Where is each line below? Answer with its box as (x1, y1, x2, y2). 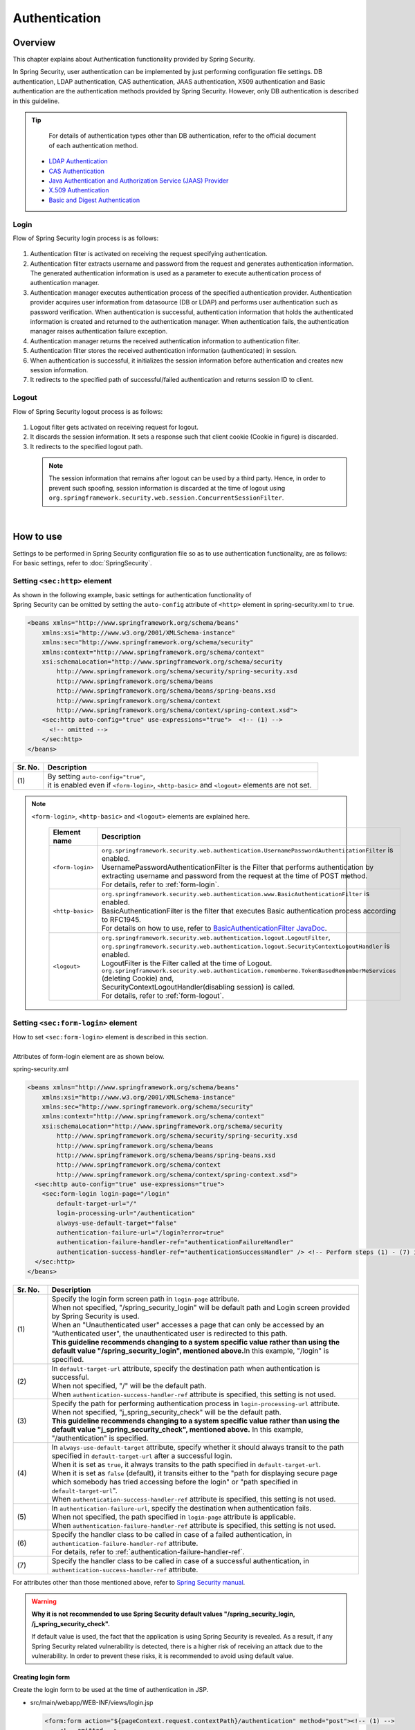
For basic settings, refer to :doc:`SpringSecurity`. (12, 558, 152, 567)
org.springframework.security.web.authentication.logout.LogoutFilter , (101, 933, 331, 943)
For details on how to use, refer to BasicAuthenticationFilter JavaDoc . (101, 924, 328, 934)
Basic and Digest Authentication (48, 196, 140, 204)
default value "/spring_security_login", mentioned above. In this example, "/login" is (51, 1346, 329, 1356)
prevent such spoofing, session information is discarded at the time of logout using (48, 484, 286, 492)
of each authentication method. (48, 141, 138, 149)
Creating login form (12, 1673, 71, 1681)
